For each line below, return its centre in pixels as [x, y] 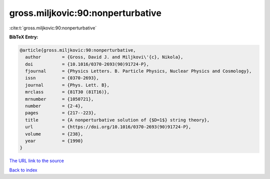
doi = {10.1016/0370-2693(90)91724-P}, [87, 64]
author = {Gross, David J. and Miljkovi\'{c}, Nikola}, [104, 57]
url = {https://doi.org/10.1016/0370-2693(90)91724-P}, [108, 127]
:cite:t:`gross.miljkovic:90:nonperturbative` [53, 28]
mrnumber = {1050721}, [59, 99]
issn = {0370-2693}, [62, 78]
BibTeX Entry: [24, 37]
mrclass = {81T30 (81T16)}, [67, 92]
